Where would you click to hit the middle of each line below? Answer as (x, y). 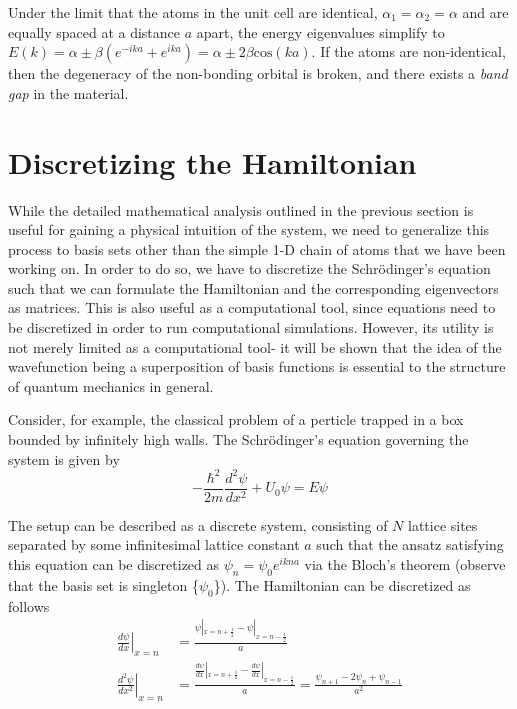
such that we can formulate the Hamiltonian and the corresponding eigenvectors (253, 287)
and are (485, 12)
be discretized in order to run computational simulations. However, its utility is (251, 327)
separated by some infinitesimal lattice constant (154, 544)
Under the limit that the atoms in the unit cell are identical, (193, 12)
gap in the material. (68, 92)
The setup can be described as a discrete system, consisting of (198, 524)
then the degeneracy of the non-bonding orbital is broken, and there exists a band (258, 73)
